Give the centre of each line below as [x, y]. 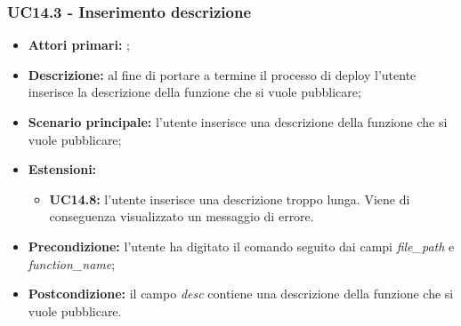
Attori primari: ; [79, 45]
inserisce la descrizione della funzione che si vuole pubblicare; [194, 92]
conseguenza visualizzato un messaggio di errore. [182, 216]
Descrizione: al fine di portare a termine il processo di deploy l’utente [222, 74]
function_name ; [72, 263]
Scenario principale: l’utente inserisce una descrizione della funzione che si [238, 122]
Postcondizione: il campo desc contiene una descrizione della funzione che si [241, 294]
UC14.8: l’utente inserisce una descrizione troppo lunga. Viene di [230, 199]
